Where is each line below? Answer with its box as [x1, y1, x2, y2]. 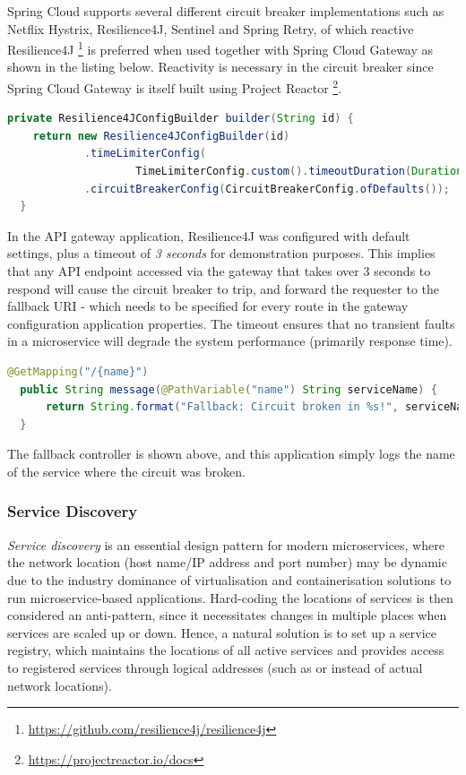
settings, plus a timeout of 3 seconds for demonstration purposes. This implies [7, 244, 436, 263]
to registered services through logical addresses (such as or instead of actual [7, 658, 423, 676]
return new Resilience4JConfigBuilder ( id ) [32, 129, 290, 142]
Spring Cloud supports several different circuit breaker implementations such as [7, 2, 444, 20]
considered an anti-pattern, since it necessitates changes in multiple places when [7, 606, 447, 624]
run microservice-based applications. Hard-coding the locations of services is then [7, 588, 453, 607]
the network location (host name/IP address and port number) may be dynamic [7, 553, 447, 572]
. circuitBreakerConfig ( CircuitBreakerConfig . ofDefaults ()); [83, 182, 451, 195]
